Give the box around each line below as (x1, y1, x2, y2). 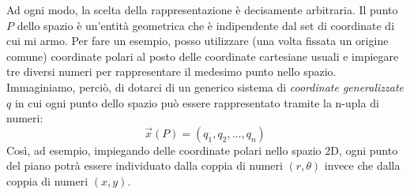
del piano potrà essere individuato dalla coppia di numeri (6, 157, 283, 174)
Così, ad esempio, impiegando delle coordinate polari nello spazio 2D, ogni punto (6, 141, 398, 158)
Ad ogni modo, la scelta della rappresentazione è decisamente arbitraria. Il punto (6, 2, 398, 17)
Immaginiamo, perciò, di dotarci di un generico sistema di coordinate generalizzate (6, 78, 404, 95)
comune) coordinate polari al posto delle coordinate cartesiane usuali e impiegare (6, 47, 399, 64)
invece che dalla (324, 157, 401, 174)
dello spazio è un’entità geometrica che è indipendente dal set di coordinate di (17, 17, 395, 33)
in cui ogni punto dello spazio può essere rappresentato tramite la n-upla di (14, 94, 379, 111)
